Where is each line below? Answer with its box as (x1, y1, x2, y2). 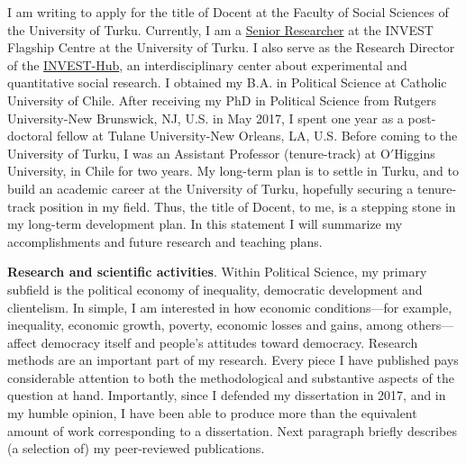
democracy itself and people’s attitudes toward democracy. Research (41, 332, 418, 351)
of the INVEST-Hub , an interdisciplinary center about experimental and (7, 55, 407, 74)
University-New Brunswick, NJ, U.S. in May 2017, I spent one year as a (7, 108, 404, 127)
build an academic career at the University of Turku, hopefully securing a (7, 178, 414, 197)
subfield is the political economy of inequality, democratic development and (7, 279, 423, 298)
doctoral (7, 126, 53, 145)
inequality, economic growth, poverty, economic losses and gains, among (7, 315, 404, 334)
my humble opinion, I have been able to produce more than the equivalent (7, 404, 417, 423)
